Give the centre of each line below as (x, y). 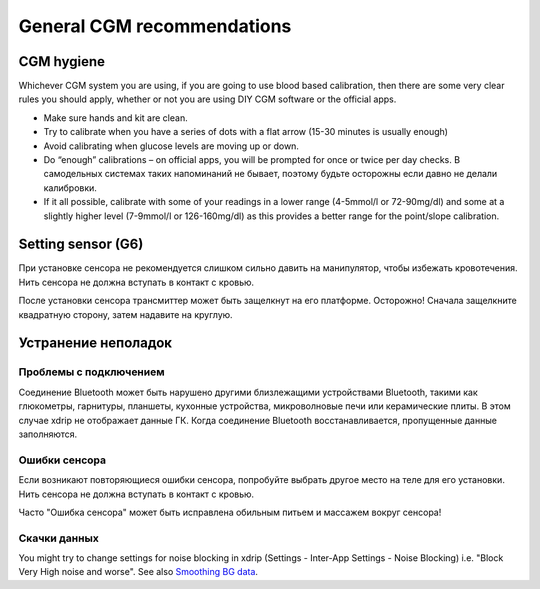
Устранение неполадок (95, 343)
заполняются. (48, 434)
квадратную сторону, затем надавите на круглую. (126, 314)
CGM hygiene (61, 61)
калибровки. (70, 187)
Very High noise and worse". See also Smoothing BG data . (138, 572)
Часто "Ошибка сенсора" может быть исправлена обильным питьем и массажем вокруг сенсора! (230, 512)
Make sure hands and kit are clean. (116, 117)
